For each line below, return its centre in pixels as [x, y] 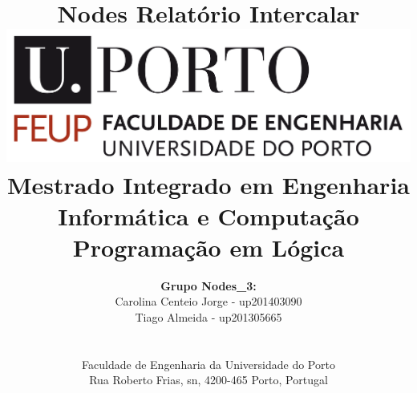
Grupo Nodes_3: [208, 285]
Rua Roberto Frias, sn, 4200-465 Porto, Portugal [208, 380]
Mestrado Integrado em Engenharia [208, 184]
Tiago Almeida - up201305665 [208, 317]
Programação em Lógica [208, 247]
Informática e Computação [208, 215]
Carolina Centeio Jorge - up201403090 [208, 301]
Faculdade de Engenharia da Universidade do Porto [208, 364]
